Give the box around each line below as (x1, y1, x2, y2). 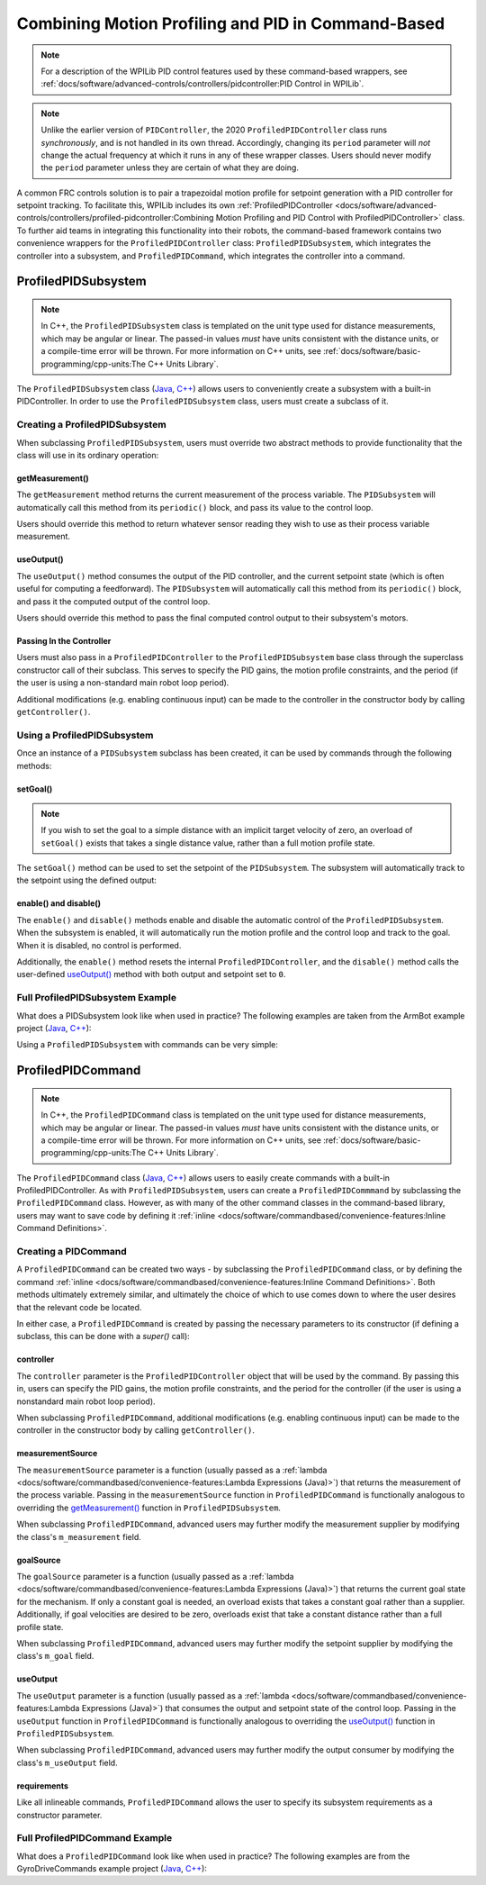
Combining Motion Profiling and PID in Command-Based (16, 14, 445, 33)
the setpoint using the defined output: (16, 875, 157, 886)
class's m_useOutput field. (16, 1757, 118, 1768)
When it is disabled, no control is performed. (16, 939, 182, 950)
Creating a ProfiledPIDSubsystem (16, 419, 166, 431)
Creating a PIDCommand (16, 1246, 127, 1258)
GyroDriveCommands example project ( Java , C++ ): (16, 1863, 207, 1874)
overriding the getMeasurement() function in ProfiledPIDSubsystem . (16, 1502, 281, 1513)
